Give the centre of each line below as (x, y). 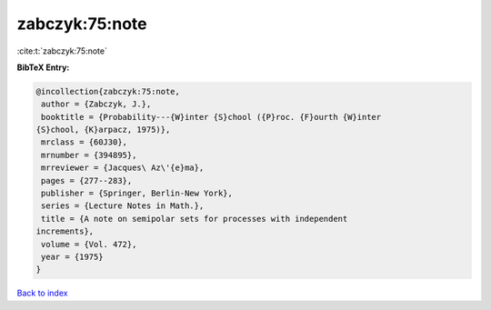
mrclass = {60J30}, (84, 142)
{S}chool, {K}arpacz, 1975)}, (103, 130)
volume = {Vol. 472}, (89, 244)
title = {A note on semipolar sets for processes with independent (195, 219)
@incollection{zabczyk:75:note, (108, 91)
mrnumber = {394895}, (89, 155)
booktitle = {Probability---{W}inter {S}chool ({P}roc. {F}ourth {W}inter (211, 117)
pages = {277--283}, (87, 180)
